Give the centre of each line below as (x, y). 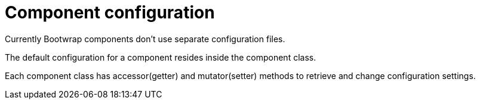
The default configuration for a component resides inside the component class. (161, 57)
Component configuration (110, 12)
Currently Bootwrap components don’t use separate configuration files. (145, 39)
